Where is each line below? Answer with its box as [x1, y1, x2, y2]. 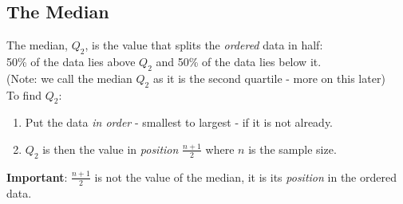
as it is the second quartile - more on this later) [152, 69, 385, 86]
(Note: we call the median [6, 69, 132, 86]
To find [6, 86, 41, 103]
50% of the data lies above [6, 53, 136, 69]
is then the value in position [42, 140, 179, 157]
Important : [6, 168, 68, 185]
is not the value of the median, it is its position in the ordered [94, 168, 397, 185]
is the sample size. [248, 140, 337, 157]
